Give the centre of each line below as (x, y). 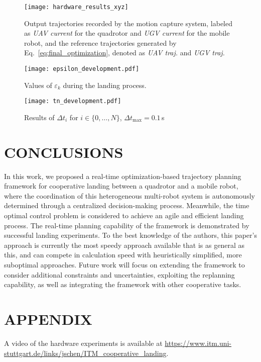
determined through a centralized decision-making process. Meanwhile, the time (127, 205)
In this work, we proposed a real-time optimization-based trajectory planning (123, 176)
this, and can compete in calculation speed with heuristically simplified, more (123, 255)
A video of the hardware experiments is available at (83, 343)
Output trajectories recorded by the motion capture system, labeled (128, 23)
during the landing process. (105, 85)
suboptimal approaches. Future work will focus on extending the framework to (124, 264)
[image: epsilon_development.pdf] (82, 69)
